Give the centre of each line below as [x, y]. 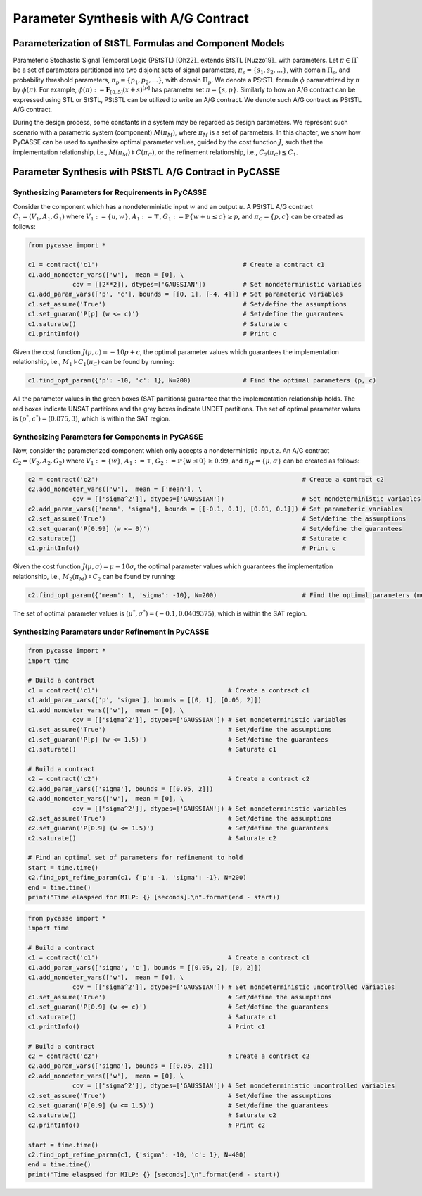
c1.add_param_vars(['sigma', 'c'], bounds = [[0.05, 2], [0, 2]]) [145, 967]
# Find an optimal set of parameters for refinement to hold [135, 858]
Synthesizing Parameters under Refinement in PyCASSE [111, 632]
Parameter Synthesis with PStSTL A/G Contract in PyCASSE [147, 172]
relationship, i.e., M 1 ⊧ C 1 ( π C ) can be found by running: [94, 363]
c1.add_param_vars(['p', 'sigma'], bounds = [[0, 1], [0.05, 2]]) [145, 700]
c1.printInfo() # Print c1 [147, 1026]
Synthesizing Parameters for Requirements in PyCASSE [110, 192]
